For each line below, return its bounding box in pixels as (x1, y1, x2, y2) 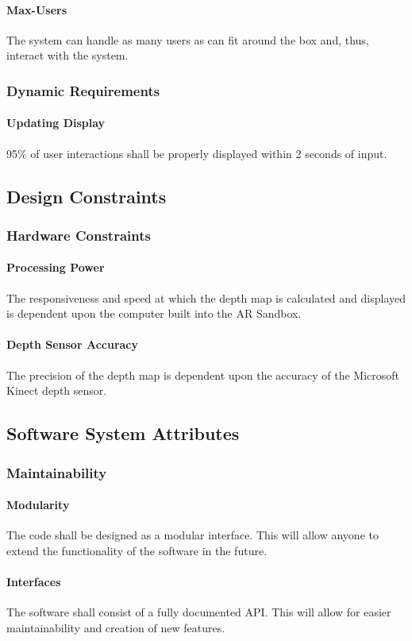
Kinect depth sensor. (6, 382, 107, 399)
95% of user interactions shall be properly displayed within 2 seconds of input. (6, 145, 387, 161)
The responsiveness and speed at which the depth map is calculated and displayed (6, 289, 406, 306)
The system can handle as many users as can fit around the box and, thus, (6, 31, 369, 48)
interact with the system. (6, 47, 129, 64)
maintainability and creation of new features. (6, 619, 225, 635)
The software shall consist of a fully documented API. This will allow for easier (6, 604, 391, 620)
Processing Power (6, 259, 105, 276)
